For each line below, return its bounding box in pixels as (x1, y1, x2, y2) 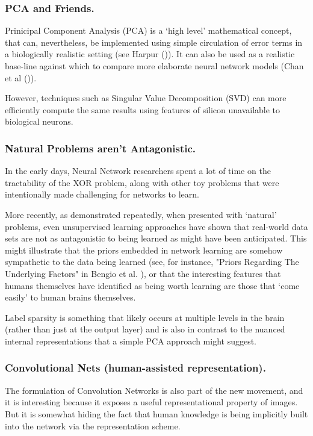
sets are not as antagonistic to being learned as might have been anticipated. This (5, 232, 307, 244)
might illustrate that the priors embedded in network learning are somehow (5, 243, 283, 256)
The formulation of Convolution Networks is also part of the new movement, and (5, 384, 303, 396)
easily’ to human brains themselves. (5, 291, 136, 304)
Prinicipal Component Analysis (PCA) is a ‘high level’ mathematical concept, (5, 24, 292, 37)
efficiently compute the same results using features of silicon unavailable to (5, 103, 280, 116)
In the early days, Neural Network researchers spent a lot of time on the (5, 164, 271, 177)
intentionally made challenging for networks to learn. (5, 188, 199, 201)
